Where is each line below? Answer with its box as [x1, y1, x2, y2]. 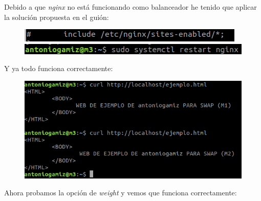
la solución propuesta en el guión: [4, 11, 109, 22]
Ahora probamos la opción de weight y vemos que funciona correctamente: [4, 187, 237, 198]
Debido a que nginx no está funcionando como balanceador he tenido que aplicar [4, 2, 257, 12]
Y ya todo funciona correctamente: [4, 63, 113, 74]
